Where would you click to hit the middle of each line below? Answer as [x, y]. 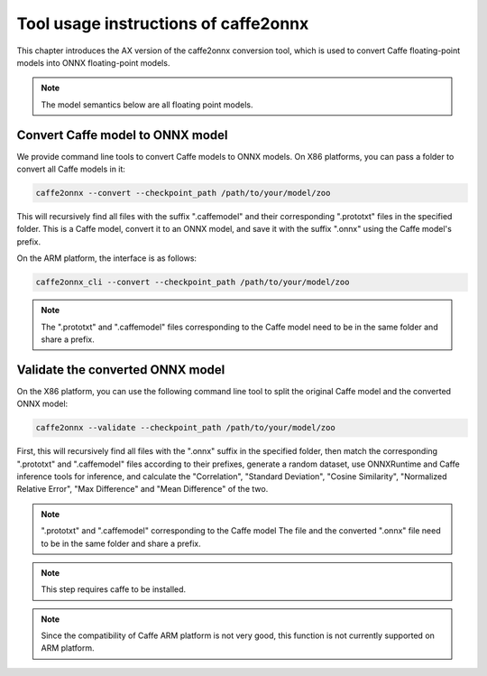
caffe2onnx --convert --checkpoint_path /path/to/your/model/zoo [183, 193]
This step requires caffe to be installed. [114, 589]
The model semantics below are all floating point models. [147, 105]
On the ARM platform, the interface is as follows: [107, 258]
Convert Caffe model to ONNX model [123, 135]
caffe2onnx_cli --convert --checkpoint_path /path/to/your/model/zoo [193, 282]
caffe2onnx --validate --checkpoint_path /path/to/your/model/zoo [185, 428]
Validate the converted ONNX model [121, 370]
